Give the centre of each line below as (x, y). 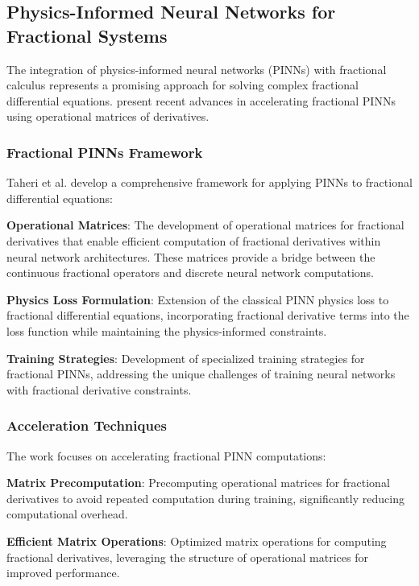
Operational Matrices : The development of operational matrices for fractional (205, 225)
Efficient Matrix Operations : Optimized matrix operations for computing (197, 541)
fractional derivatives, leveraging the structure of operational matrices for (187, 557)
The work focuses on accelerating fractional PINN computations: (166, 455)
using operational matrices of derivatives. (108, 116)
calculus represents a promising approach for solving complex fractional (183, 85)
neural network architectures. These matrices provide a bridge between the (191, 256)
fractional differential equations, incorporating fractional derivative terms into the (208, 315)
